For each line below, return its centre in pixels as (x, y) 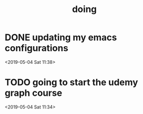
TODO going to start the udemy (71, 83)
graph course (34, 93)
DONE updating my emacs (61, 37)
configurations (37, 48)
